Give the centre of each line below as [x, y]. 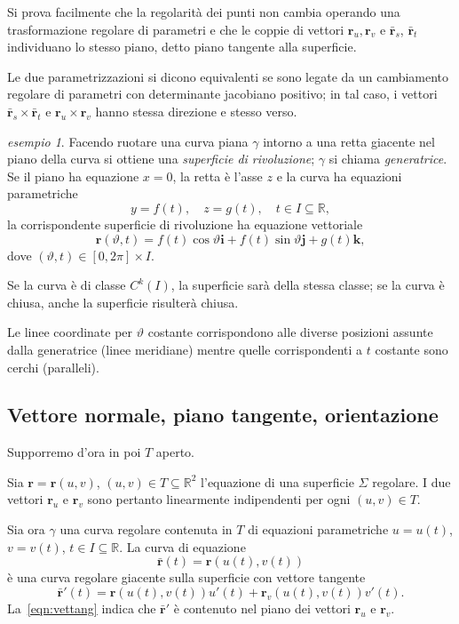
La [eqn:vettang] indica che [82, 608]
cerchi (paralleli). [53, 367]
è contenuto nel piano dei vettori [262, 608]
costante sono [412, 349]
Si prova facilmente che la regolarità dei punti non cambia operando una [204, 12]
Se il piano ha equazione [73, 176]
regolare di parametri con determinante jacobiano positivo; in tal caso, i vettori [222, 94]
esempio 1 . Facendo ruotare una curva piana [128, 141]
